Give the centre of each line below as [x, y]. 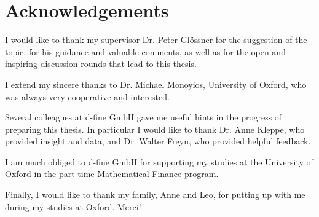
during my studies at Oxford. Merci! [73, 206]
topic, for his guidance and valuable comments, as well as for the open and [145, 51]
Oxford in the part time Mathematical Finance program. [112, 174]
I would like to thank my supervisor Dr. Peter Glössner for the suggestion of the [156, 40]
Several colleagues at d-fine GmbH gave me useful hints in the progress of [144, 117]
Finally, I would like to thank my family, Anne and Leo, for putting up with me [155, 195]
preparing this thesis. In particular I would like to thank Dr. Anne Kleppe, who [155, 129]
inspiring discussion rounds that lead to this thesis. [101, 64]
